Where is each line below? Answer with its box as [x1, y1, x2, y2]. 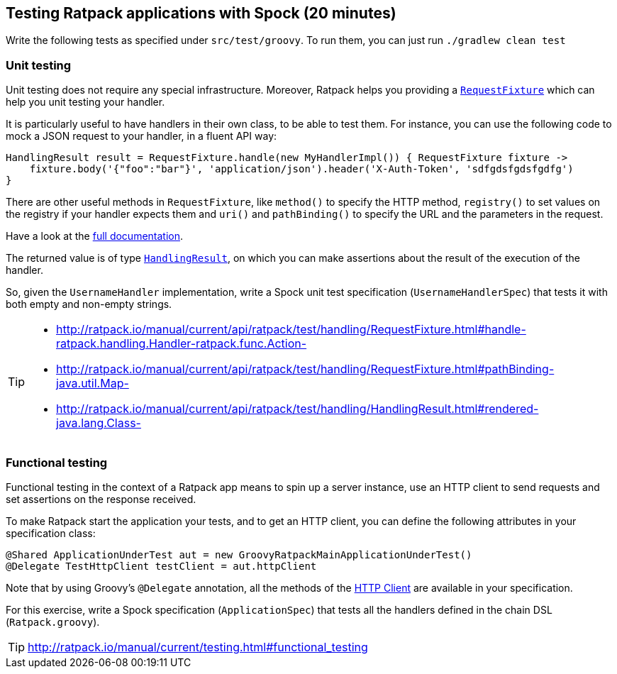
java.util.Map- [56, 376, 129, 391]
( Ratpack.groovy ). [6, 615, 100, 628]
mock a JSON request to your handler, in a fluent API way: [6, 130, 277, 143]
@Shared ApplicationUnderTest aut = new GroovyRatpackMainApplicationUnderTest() [6, 548, 472, 560]
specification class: [6, 526, 96, 539]
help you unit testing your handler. [6, 96, 165, 109]
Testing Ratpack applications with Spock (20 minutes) [6, 4, 396, 22]
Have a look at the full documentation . [6, 230, 184, 243]
